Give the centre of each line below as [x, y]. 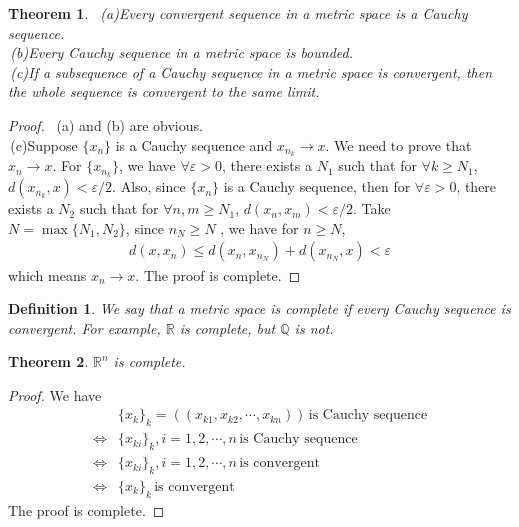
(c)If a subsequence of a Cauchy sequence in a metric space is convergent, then [251, 71]
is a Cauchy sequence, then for [317, 186]
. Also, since [149, 186]
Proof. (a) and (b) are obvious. [105, 124]
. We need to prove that [398, 144]
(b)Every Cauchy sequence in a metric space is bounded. [181, 52]
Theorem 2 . [48, 361]
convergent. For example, [84, 327]
